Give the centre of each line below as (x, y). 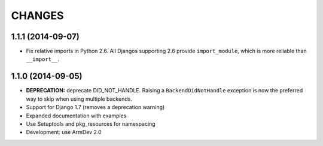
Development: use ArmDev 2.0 (64, 132)
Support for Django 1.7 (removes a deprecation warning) (95, 107)
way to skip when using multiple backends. (79, 99)
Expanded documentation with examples (76, 116)
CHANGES (37, 15)
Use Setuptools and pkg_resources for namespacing (91, 124)
